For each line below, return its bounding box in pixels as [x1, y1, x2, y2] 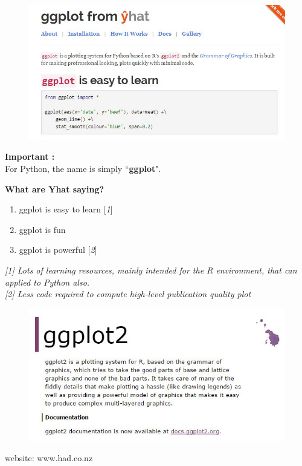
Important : [5, 150, 55, 163]
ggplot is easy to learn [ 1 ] [19, 203, 113, 215]
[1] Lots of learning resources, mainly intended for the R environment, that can [5, 264, 297, 277]
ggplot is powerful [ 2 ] [19, 243, 97, 256]
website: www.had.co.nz [5, 451, 93, 464]
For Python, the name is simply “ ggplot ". [5, 162, 161, 175]
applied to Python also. [5, 275, 90, 288]
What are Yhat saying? [5, 182, 104, 195]
